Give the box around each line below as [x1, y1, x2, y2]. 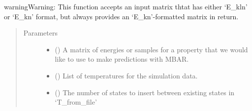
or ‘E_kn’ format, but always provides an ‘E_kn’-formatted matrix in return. [4, 11, 239, 21]
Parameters [23, 28, 58, 38]
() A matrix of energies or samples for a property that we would [55, 44, 248, 54]
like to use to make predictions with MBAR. [55, 54, 189, 64]
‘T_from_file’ [55, 97, 97, 107]
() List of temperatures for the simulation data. [55, 70, 198, 80]
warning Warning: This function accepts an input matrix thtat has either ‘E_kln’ [4, 1, 248, 11]
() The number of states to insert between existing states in [55, 87, 235, 97]
